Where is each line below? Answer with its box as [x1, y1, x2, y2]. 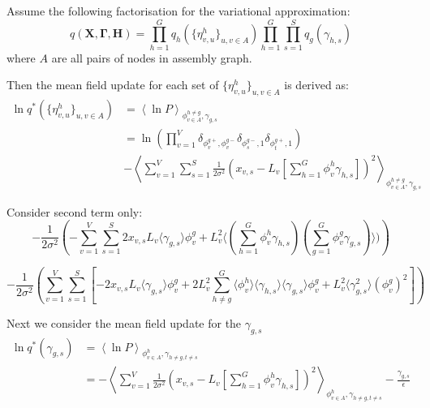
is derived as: [284, 76, 349, 93]
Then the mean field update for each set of [6, 76, 219, 93]
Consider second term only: [6, 203, 143, 220]
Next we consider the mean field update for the [6, 314, 242, 331]
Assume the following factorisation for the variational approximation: [6, 2, 350, 19]
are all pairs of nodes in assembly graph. [51, 49, 252, 66]
